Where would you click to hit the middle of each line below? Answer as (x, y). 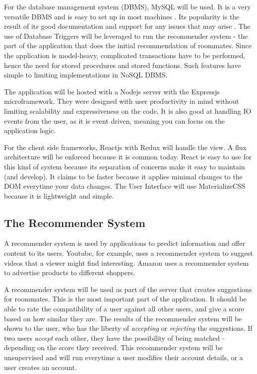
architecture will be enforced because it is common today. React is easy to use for (128, 157)
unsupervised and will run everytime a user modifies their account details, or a (124, 357)
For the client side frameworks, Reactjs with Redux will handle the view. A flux (125, 147)
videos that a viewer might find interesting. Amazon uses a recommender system (127, 262)
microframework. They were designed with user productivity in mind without (122, 101)
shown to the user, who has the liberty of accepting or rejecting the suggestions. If (128, 328)
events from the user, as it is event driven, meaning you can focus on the (114, 120)
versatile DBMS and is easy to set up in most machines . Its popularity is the (122, 16)
